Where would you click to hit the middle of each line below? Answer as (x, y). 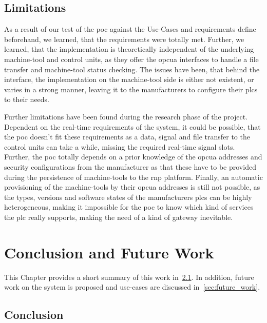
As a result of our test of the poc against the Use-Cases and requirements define (130, 29)
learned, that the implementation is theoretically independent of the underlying (129, 49)
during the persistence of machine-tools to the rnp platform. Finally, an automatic (133, 177)
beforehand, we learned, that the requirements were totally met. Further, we (124, 39)
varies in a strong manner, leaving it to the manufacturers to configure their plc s (131, 89)
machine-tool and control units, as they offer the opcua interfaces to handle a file (131, 59)
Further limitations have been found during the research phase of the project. (126, 116)
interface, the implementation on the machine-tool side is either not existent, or (129, 79)
